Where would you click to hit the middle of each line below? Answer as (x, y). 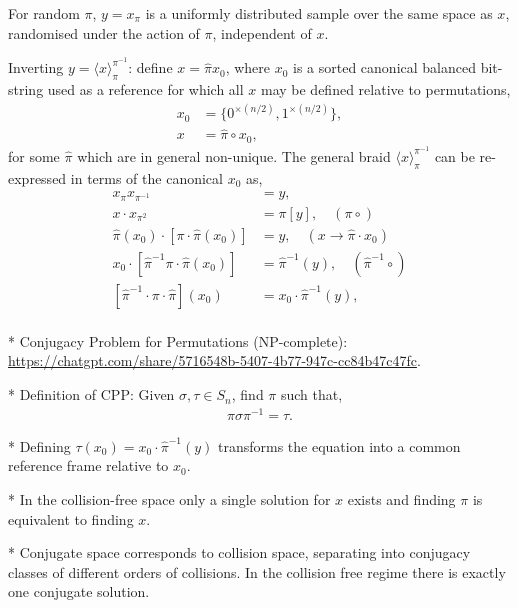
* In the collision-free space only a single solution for (169, 498)
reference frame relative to (88, 465)
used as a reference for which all (145, 89)
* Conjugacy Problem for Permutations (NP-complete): (178, 340)
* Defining (39, 445)
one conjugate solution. (79, 591)
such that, (311, 394)
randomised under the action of (104, 32)
